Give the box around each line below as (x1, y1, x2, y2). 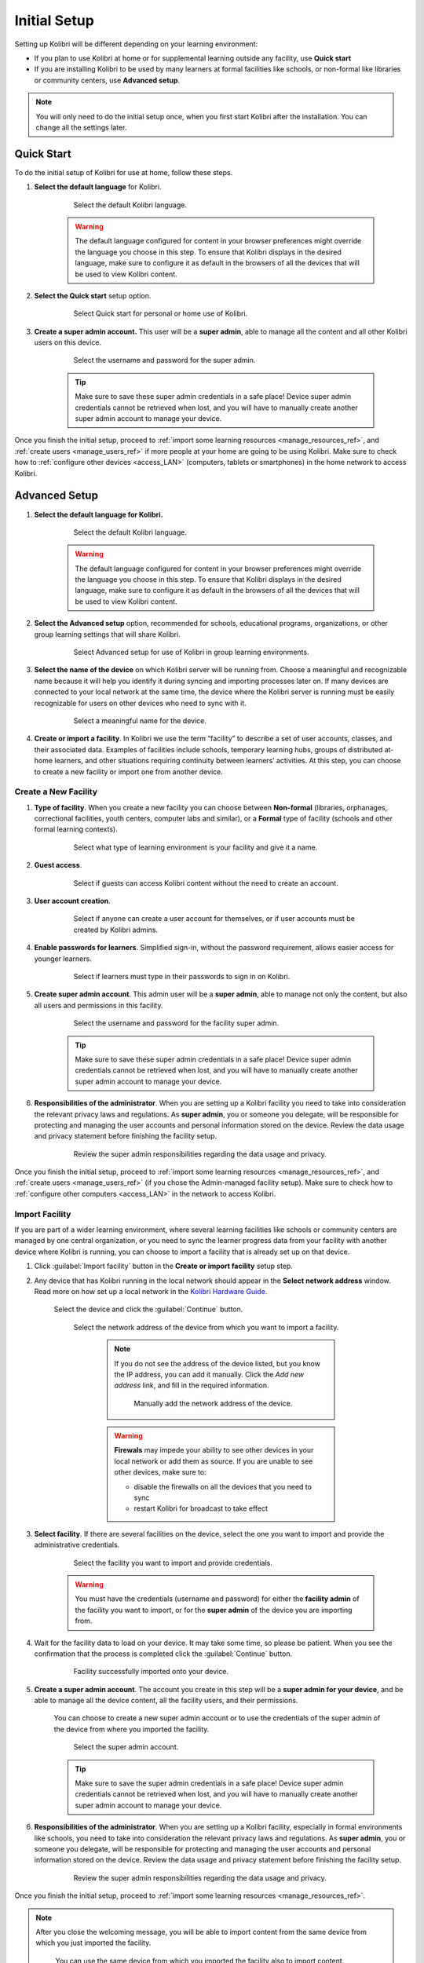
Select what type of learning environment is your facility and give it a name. (73, 843, 318, 852)
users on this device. (34, 338, 102, 347)
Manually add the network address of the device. (133, 1398, 293, 1408)
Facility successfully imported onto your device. (73, 1667, 229, 1676)
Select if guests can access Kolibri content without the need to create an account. (73, 878, 339, 887)
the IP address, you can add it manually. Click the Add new (114, 1369, 305, 1379)
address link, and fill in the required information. (114, 1380, 270, 1390)
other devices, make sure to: (114, 1468, 207, 1477)
